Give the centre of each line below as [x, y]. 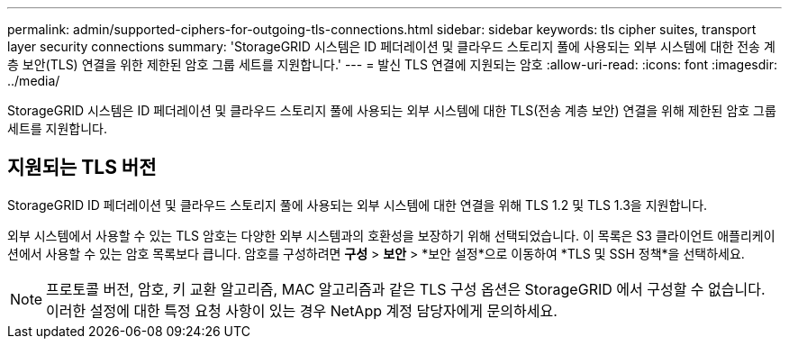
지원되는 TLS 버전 [82, 168]
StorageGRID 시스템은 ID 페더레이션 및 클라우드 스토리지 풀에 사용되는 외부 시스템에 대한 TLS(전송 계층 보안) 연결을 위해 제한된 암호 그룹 [392, 110]
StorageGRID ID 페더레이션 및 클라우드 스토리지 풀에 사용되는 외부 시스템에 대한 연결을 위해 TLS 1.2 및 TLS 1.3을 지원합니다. [358, 205]
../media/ [34, 81]
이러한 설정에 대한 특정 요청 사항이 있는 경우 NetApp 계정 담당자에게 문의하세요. [302, 310]
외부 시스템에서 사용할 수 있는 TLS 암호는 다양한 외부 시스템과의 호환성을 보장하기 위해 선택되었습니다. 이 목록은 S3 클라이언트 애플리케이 [391, 235]
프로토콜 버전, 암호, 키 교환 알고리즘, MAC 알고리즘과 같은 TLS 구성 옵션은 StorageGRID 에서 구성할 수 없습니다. [406, 289]
